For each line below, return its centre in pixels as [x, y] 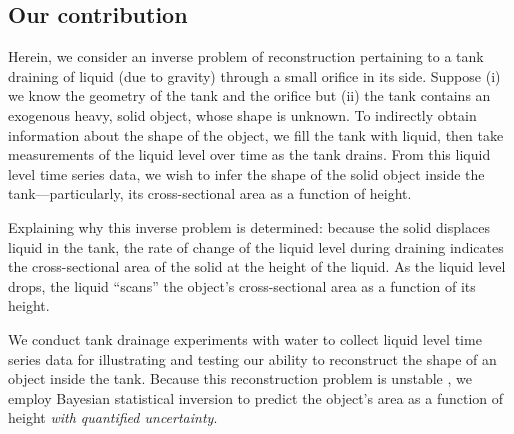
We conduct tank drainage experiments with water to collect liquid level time [245, 338]
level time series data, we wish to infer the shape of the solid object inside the [246, 173]
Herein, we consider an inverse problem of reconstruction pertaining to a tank [246, 56]
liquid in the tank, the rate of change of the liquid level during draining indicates [256, 246]
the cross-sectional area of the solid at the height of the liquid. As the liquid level [257, 266]
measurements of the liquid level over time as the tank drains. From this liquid [249, 154]
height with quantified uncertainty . [113, 417]
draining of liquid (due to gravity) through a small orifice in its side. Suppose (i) [254, 75]
